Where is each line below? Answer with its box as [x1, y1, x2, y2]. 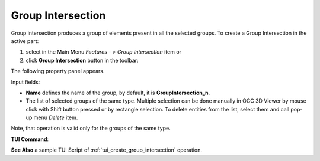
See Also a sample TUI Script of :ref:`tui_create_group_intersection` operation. [11, 146, 203, 153]
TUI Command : [11, 136, 49, 143]
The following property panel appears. [11, 68, 105, 75]
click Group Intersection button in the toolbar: [25, 57, 139, 64]
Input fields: [11, 78, 40, 86]
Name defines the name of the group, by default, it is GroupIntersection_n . [25, 89, 210, 96]
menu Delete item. [33, 114, 78, 121]
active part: [11, 37, 39, 44]
